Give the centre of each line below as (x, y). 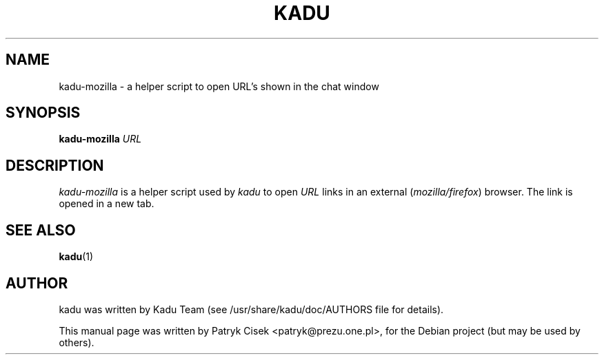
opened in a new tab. (107, 204)
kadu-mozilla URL (100, 139)
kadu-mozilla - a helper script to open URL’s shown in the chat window (219, 86)
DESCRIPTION (55, 165)
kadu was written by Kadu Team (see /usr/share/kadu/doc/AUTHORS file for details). (251, 309)
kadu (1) (76, 257)
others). (77, 342)
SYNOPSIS (43, 113)
